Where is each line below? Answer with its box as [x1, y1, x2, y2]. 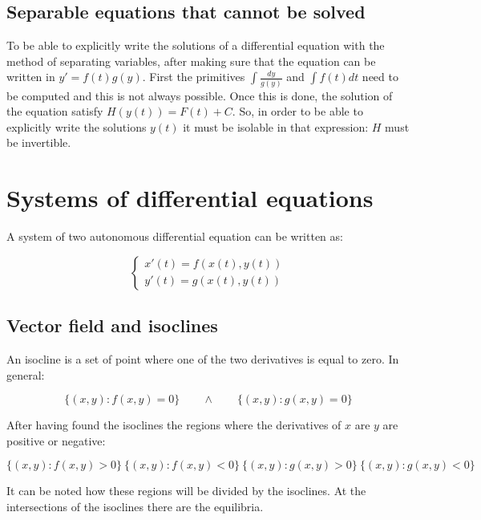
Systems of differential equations [6, 181, 374, 214]
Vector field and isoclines [6, 313, 218, 338]
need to [362, 68, 398, 85]
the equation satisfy [6, 103, 103, 120]
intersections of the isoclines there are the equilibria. [6, 498, 264, 514]
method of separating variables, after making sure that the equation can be [6, 52, 376, 69]
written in [6, 68, 55, 85]
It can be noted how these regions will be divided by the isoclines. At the [6, 482, 366, 499]
